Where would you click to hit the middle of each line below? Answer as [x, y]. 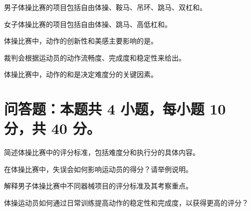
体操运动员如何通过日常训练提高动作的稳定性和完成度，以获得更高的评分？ [126, 203]
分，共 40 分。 [52, 128]
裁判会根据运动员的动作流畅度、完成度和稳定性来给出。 [95, 57]
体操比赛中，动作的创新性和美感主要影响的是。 [81, 41]
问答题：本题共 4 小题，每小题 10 [115, 109]
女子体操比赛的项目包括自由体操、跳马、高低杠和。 [88, 24]
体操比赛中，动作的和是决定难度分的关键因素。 [81, 74]
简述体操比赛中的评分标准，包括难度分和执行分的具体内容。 [102, 152]
